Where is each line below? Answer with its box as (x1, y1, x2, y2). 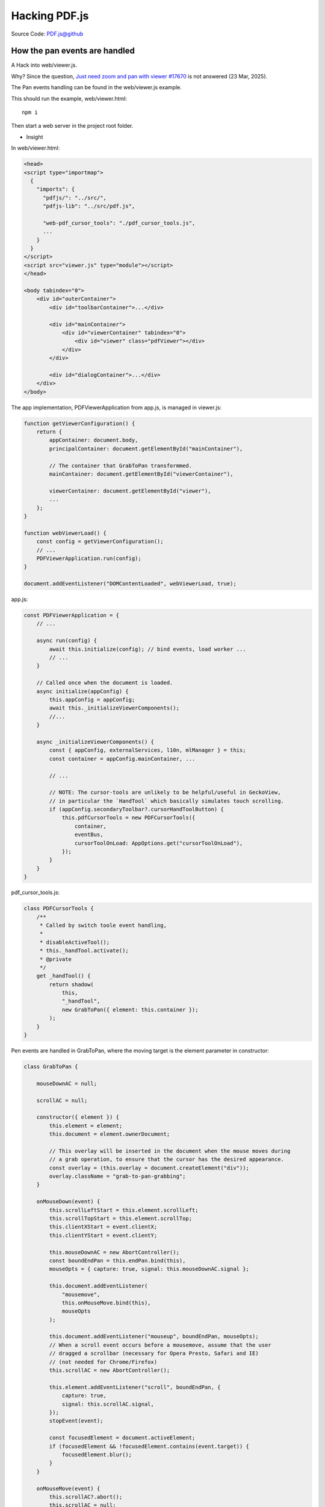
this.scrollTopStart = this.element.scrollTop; (49, 1215, 193, 1222)
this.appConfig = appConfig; (49, 696, 135, 703)
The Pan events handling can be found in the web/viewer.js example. (11, 84, 182, 91)
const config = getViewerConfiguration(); (36, 538, 164, 545)
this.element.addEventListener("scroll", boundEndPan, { (49, 1383, 221, 1391)
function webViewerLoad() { (23, 529, 107, 536)
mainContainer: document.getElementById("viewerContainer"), (49, 471, 234, 477)
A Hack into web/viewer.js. (11, 61, 78, 69)
